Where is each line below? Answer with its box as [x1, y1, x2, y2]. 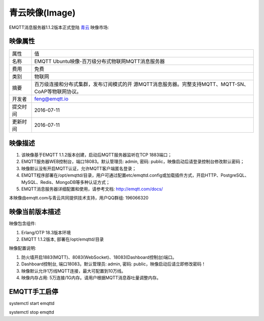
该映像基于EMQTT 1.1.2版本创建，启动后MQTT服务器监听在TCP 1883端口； [21, 152, 172, 158]
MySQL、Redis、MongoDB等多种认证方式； [21, 179, 110, 185]
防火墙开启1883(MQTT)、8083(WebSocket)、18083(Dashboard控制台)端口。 [21, 254, 177, 260]
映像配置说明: [9, 245, 37, 251]
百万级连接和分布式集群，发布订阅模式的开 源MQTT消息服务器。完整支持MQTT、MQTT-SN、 [34, 81, 249, 88]
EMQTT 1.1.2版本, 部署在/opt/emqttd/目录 [21, 237, 104, 242]
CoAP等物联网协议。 [34, 88, 82, 95]
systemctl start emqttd [9, 300, 55, 306]
